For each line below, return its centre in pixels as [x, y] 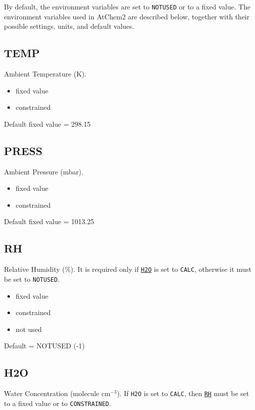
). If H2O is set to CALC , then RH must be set [183, 393]
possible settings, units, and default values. [69, 26]
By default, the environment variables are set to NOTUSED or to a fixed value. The [127, 6]
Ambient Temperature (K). [45, 74]
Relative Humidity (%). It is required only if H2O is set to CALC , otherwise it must [128, 269]
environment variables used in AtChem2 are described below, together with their [127, 16]
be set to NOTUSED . [32, 279]
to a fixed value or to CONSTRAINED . [58, 403]
